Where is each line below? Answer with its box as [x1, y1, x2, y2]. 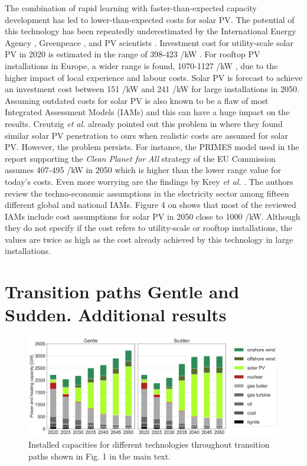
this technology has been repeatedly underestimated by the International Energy [5, 25, 296, 37]
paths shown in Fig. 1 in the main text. [28, 450, 171, 462]
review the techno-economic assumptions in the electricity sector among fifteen [5, 187, 289, 199]
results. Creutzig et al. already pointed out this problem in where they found [5, 117, 283, 129]
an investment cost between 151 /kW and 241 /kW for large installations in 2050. [5, 83, 299, 95]
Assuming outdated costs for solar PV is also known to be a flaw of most [5, 94, 269, 106]
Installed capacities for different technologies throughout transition [28, 438, 270, 451]
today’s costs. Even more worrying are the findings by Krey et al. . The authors [5, 175, 293, 187]
